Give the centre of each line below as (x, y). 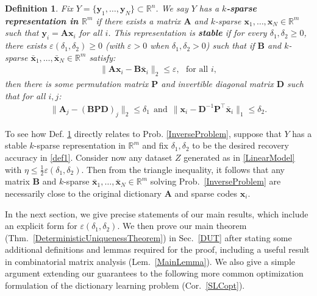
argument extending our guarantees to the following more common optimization (154, 273)
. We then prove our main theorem (182, 226)
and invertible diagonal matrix (217, 84)
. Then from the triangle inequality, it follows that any (183, 169)
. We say (172, 8)
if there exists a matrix (138, 20)
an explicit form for (41, 226)
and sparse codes (206, 193)
